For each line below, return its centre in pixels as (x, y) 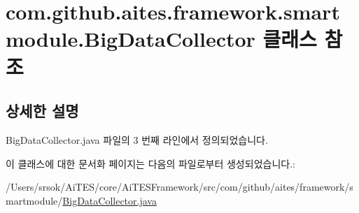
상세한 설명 (42, 111)
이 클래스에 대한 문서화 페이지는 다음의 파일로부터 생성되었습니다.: (150, 163)
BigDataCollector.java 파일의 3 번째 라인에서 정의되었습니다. (137, 139)
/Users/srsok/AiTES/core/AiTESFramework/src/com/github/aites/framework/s (179, 187)
